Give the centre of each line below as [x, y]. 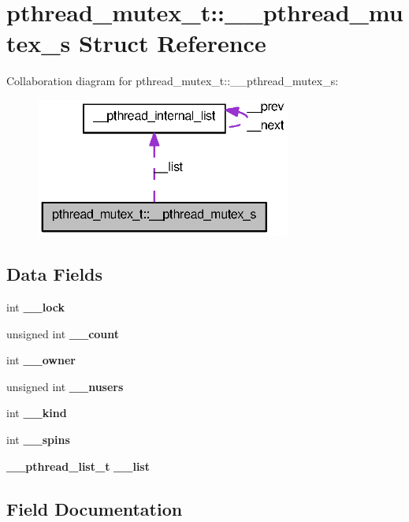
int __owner [41, 360]
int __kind [37, 413]
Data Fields [55, 274]
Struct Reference [173, 43]
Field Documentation [95, 508]
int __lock [35, 307]
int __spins [38, 439]
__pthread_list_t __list [78, 466]
